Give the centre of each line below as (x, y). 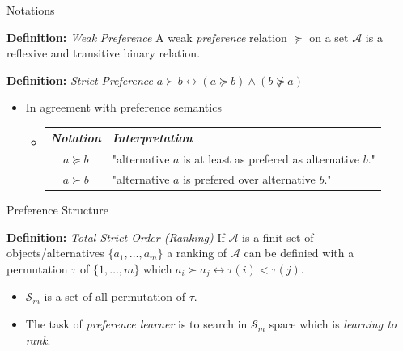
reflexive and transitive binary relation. (104, 53)
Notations (31, 10)
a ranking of (197, 253)
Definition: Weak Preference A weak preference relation (147, 37)
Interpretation (152, 138)
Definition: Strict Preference (80, 80)
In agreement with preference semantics (123, 107)
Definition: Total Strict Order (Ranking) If (116, 237)
